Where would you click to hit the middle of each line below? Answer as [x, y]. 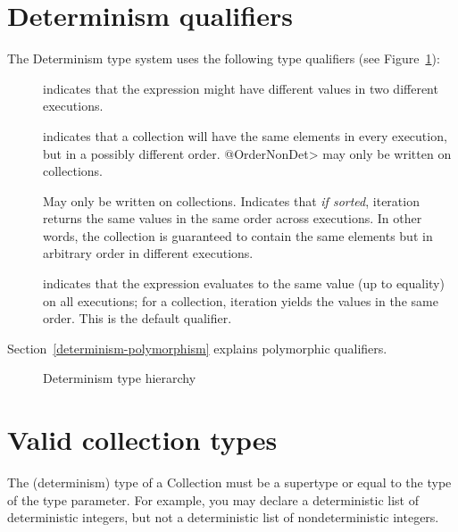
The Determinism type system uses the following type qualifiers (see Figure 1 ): [224, 58]
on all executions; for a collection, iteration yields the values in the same [241, 300]
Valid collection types [142, 440]
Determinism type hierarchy [120, 378]
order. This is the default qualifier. [137, 318]
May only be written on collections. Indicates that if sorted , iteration [231, 200]
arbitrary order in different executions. [148, 253]
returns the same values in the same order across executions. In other [233, 218]
